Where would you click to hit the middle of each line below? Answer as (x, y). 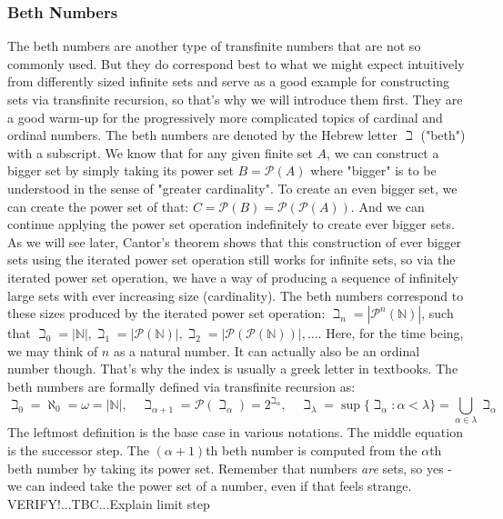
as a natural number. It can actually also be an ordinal (267, 350)
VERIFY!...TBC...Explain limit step (109, 503)
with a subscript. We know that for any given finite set (160, 152)
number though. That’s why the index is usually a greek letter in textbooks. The (233, 369)
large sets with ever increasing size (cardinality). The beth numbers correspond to (236, 295)
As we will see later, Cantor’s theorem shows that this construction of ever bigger (234, 241)
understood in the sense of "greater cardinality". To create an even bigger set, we (232, 188)
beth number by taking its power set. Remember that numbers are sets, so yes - (230, 468)
